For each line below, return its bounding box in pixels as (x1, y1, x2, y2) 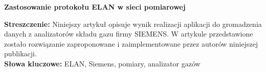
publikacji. (4, 48, 37, 59)
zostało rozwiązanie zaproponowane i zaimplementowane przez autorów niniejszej (4, 38, 258, 49)
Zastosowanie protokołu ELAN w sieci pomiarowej (4, 2, 186, 12)
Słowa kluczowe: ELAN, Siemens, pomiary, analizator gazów (4, 58, 201, 68)
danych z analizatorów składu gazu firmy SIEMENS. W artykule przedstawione (4, 28, 253, 39)
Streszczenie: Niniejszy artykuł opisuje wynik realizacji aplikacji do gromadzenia (4, 18, 262, 29)
